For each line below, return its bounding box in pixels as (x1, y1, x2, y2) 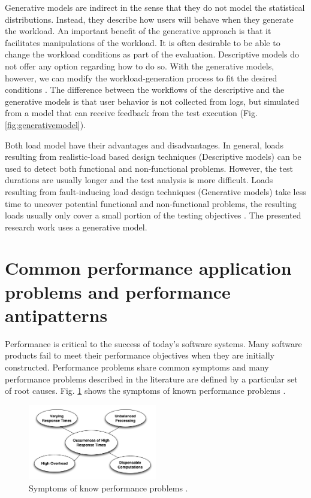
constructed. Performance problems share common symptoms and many (5, 360, 269, 373)
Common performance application (5, 256, 292, 280)
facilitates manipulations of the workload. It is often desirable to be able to (5, 36, 280, 48)
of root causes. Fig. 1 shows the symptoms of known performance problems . (5, 384, 286, 397)
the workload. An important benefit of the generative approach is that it (5, 25, 271, 37)
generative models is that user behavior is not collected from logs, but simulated (5, 95, 300, 107)
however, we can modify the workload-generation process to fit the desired (5, 71, 277, 84)
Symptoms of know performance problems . (29, 481, 188, 494)
